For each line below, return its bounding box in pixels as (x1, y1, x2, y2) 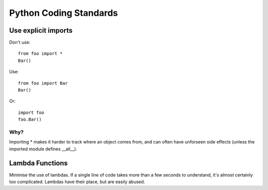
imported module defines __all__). (9, 146, 77, 152)
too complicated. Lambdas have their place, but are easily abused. (9, 179, 145, 185)
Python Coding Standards (9, 7, 118, 18)
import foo (18, 109, 45, 115)
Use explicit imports (9, 26, 73, 35)
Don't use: (9, 40, 31, 46)
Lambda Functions (9, 159, 68, 167)
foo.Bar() (18, 117, 42, 122)
